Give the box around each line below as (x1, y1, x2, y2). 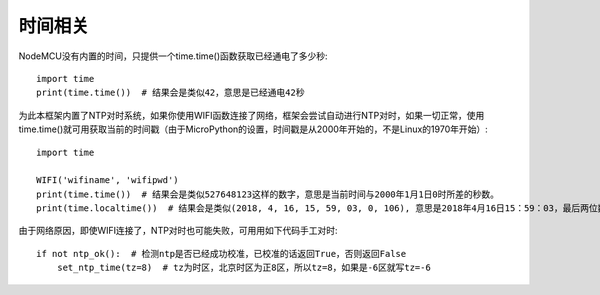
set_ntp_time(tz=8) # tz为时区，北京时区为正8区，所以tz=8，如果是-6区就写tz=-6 (56, 262, 432, 274)
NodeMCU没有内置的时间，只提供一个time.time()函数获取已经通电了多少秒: (18, 50, 329, 62)
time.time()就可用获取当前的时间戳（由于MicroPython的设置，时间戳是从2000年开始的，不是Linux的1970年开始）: (18, 123, 489, 135)
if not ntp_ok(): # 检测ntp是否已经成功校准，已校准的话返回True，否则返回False (36, 248, 407, 259)
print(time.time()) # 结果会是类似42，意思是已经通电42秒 (36, 87, 305, 99)
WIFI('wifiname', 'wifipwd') (36, 175, 179, 186)
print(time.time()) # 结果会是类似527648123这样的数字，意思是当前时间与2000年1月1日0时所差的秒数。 (36, 188, 500, 200)
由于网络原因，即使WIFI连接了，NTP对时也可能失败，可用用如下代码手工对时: (18, 225, 339, 237)
